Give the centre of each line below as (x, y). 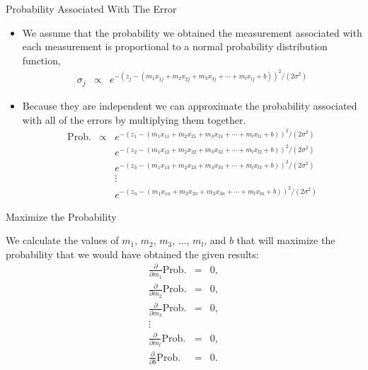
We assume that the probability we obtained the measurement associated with (192, 32)
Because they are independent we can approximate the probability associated (190, 105)
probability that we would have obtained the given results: (132, 254)
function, (41, 60)
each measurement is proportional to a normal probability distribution (175, 46)
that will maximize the (286, 240)
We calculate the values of (62, 240)
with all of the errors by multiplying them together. (134, 119)
